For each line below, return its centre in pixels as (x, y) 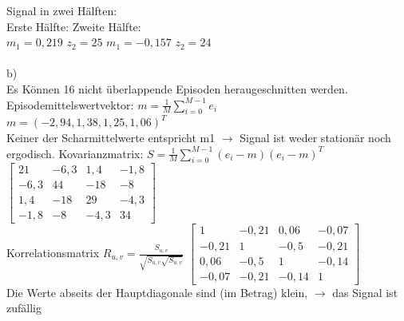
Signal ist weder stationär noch (315, 137)
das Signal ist (365, 292)
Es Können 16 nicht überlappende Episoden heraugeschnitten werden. (177, 88)
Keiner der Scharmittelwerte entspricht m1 (111, 137)
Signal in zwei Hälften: (62, 10)
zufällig (24, 308)
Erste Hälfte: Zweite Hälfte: (74, 26)
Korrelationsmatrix (53, 253)
